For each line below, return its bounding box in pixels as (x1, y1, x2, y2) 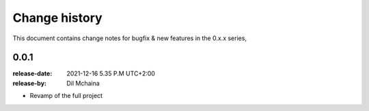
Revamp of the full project (29, 92, 102, 100)
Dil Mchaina (66, 79, 100, 87)
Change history (12, 10, 102, 25)
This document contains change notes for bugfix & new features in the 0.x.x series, (12, 34, 247, 42)
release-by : (12, 79, 47, 87)
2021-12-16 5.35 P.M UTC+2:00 (66, 69, 155, 78)
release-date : (12, 69, 53, 78)
